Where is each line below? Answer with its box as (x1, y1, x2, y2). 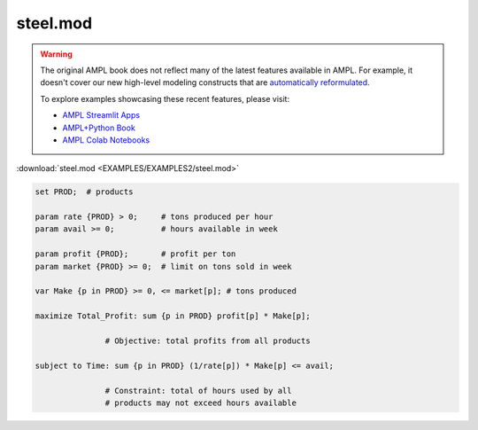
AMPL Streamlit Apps (62, 110, 141, 121)
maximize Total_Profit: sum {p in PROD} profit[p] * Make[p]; (35, 311, 311, 321)
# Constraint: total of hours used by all (104, 386, 292, 395)
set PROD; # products (35, 187, 134, 197)
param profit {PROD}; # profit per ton (35, 249, 236, 259)
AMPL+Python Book (62, 122, 136, 133)
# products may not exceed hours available (104, 397, 297, 408)
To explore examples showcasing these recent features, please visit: (40, 93, 290, 104)
